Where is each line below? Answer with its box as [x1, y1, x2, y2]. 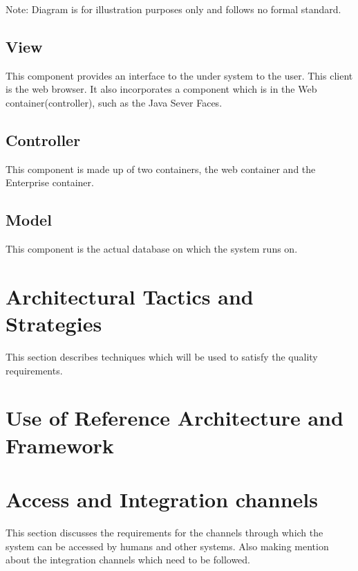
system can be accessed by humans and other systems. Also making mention [6, 538, 329, 553]
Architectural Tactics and [6, 282, 254, 310]
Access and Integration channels [6, 485, 318, 514]
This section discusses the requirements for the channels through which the [6, 525, 323, 539]
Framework [6, 430, 114, 459]
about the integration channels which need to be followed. [6, 552, 251, 567]
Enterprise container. [6, 175, 94, 190]
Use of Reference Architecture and [6, 404, 343, 432]
